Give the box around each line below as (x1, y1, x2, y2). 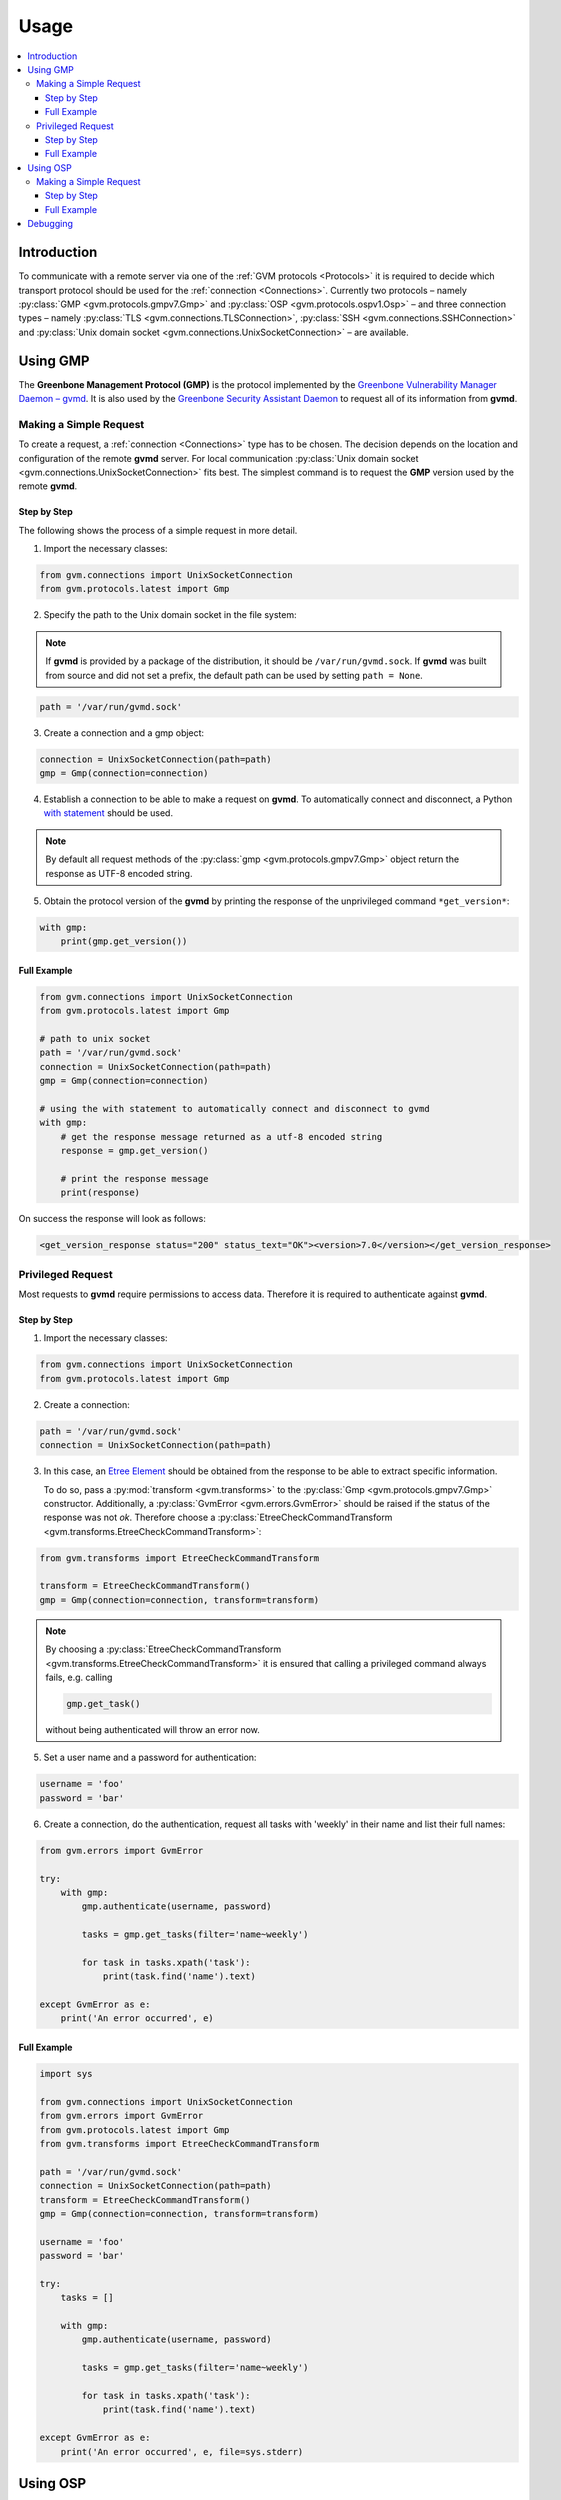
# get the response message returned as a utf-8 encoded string (60, 1131, 383, 1142)
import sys (39, 2068, 93, 2079)
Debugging (27, 218, 74, 230)
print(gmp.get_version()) (60, 936, 188, 947)
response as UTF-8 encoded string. (45, 867, 193, 879)
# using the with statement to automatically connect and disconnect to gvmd (39, 1103, 430, 1114)
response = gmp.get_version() (60, 1145, 209, 1157)
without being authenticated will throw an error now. (45, 1723, 260, 1735)
